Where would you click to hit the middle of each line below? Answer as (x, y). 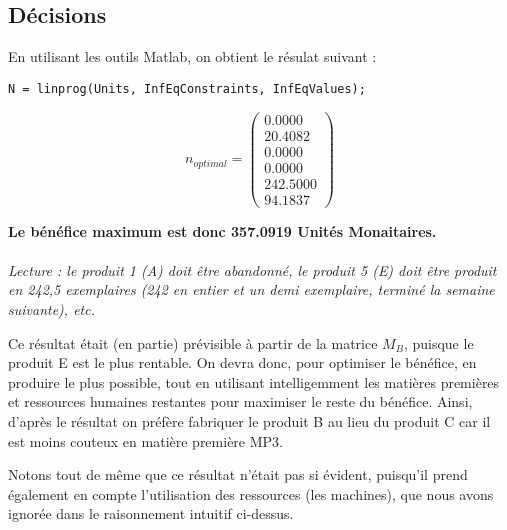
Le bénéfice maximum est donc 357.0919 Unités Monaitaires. (222, 230)
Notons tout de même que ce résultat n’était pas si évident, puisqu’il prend (238, 474)
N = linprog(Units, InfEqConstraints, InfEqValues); (187, 88)
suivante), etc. (51, 309)
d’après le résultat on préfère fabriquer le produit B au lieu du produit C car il (249, 421)
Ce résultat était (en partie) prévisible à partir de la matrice (193, 342)
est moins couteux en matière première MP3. (145, 440)
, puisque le (438, 342)
